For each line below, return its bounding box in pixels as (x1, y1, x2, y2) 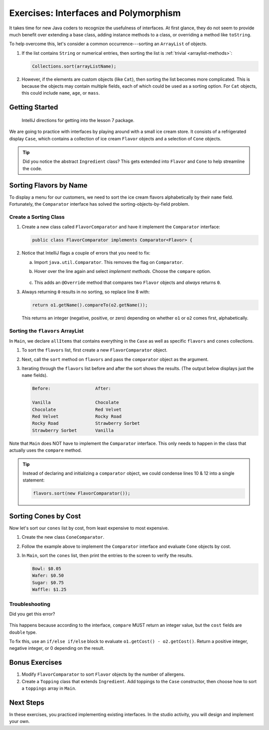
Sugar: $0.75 (32, 580, 64, 585)
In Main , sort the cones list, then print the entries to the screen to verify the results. (21, 553, 193, 558)
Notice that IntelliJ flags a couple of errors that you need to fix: (21, 250, 150, 256)
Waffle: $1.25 (32, 587, 67, 593)
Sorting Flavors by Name (9, 181, 88, 189)
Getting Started (9, 103, 58, 112)
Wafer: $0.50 (32, 573, 64, 579)
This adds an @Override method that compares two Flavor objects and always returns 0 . (34, 279, 221, 286)
